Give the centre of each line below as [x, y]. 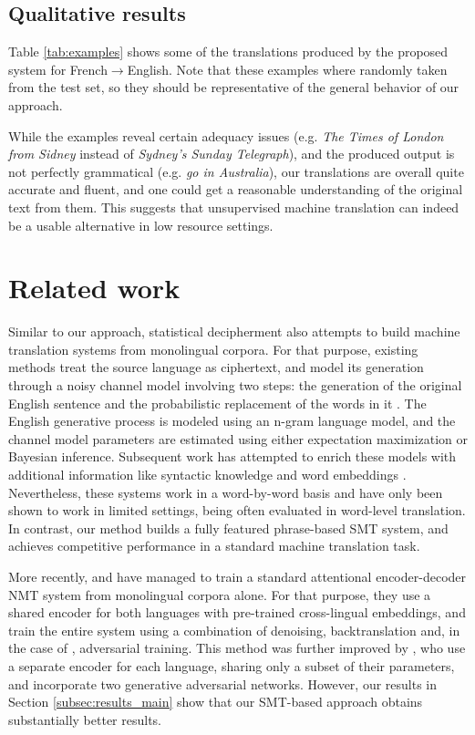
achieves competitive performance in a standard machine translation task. [214, 546]
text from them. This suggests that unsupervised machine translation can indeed [234, 207]
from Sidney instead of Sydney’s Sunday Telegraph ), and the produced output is [232, 154]
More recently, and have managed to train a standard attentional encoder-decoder [237, 576]
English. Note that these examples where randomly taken [287, 69]
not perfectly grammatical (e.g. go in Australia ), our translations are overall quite [236, 171]
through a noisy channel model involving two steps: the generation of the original [235, 385]
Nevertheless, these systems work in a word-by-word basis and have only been [226, 492]
